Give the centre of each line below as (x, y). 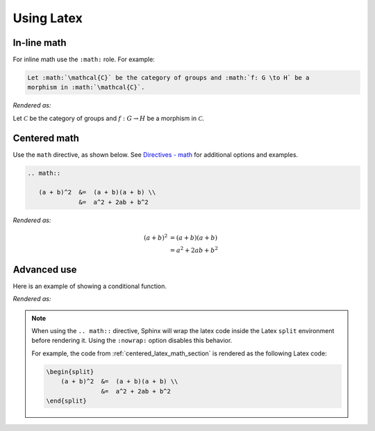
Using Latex (48, 18)
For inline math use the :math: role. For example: (84, 60)
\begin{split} (70, 372)
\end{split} (66, 400)
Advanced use (45, 270)
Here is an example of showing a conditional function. (90, 286)
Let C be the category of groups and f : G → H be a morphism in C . (109, 118)
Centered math (46, 138)
